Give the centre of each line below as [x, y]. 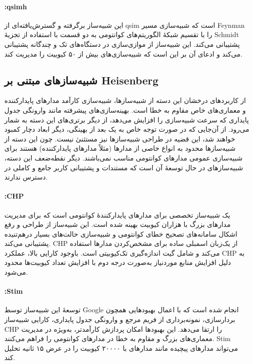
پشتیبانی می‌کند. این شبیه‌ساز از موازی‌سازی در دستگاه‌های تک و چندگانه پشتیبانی [122, 44]
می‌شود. [16, 272]
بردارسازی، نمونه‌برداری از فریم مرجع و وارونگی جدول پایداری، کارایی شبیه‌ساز [120, 319]
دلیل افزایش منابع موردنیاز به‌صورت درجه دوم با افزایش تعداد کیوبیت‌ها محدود [118, 262]
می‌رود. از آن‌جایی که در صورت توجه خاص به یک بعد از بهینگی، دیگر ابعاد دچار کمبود [127, 129]
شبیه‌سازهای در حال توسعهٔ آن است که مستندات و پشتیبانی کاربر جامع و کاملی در [124, 167]
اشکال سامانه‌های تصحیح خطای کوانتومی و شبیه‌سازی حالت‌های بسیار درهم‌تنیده [121, 233]
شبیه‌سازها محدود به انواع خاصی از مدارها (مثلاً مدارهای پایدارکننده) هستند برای [120, 148]
